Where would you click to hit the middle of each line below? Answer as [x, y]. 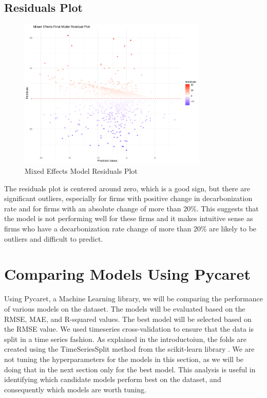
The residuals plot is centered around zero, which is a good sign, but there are [127, 188]
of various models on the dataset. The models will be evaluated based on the [125, 308]
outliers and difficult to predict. [54, 238]
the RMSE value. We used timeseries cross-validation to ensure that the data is [129, 329]
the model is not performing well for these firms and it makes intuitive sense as [129, 218]
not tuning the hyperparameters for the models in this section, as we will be [124, 359]
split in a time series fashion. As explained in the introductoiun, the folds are [125, 339]
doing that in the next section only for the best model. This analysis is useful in [130, 369]
